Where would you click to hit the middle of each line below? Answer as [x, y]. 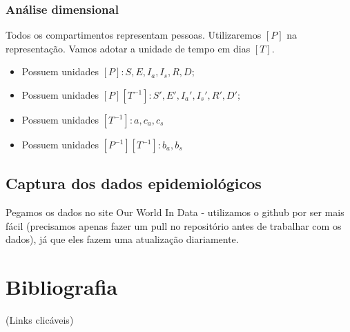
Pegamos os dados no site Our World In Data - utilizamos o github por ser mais [175, 212]
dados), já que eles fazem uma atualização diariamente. [122, 239]
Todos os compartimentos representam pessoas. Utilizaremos [134, 35]
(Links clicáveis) [40, 320]
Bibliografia [62, 287]
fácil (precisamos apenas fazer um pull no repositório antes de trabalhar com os [174, 225]
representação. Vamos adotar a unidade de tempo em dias [128, 48]
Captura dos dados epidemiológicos [134, 183]
